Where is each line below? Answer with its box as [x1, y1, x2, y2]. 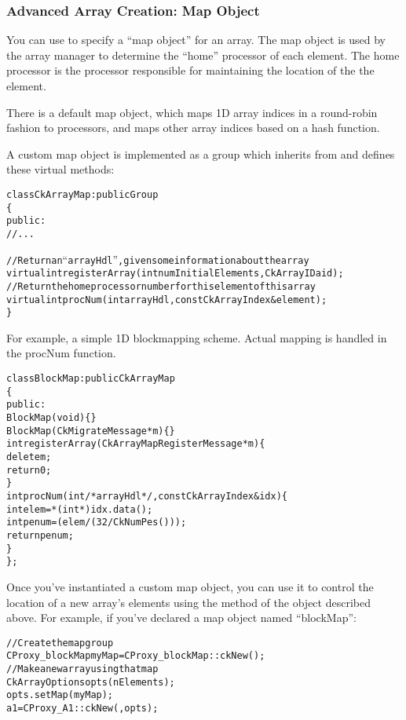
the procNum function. [6, 345, 116, 361]
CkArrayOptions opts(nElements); [6, 676, 175, 688]
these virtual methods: [6, 161, 115, 177]
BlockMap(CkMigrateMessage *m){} [6, 425, 175, 437]
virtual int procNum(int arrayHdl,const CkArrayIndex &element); [6, 294, 327, 305]
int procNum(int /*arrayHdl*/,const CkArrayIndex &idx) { [6, 490, 287, 502]
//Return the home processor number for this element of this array [6, 280, 316, 292]
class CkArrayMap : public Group [6, 188, 159, 200]
